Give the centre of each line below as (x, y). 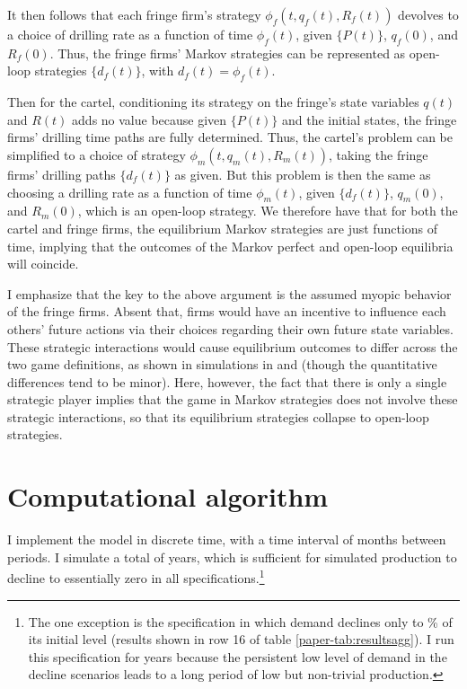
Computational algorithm (168, 496)
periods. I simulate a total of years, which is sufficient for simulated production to (232, 556)
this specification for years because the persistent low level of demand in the (238, 656)
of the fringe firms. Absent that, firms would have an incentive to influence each (227, 311)
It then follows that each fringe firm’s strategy (134, 14)
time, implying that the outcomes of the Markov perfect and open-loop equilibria (230, 246)
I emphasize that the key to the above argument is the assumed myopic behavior (229, 293)
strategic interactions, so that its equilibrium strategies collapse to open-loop (218, 416)
